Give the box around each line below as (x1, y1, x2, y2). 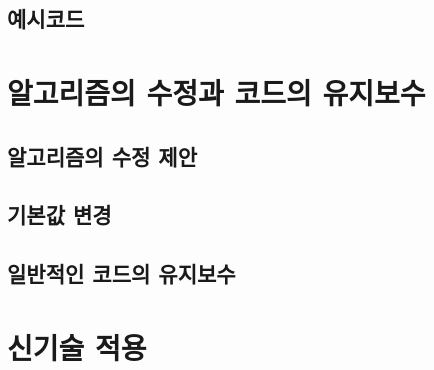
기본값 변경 (7, 199, 112, 230)
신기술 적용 (7, 326, 147, 367)
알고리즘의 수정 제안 (7, 140, 197, 171)
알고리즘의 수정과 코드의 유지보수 (7, 71, 426, 112)
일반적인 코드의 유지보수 (7, 258, 236, 289)
